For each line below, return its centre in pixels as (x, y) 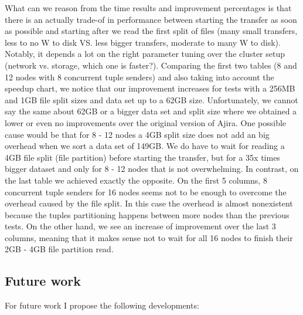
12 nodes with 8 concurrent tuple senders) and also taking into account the (139, 77)
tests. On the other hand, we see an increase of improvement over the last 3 (140, 226)
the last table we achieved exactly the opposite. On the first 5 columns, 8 (136, 180)
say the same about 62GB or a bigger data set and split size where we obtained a (151, 111)
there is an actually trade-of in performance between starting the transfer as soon (151, 19)
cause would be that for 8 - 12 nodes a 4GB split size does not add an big (137, 134)
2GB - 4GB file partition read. (59, 249)
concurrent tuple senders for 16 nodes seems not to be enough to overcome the (146, 192)
